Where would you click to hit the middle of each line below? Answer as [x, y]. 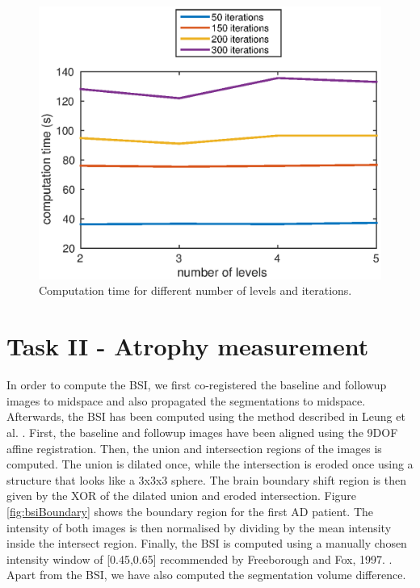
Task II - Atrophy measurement [188, 346]
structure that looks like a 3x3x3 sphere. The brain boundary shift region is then [206, 479]
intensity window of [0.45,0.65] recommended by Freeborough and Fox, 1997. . [199, 559]
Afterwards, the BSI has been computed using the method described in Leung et [206, 416]
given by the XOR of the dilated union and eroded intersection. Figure [182, 496]
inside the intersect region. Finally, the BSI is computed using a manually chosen [207, 543]
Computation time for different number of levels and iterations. [195, 290]
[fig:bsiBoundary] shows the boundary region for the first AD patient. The [190, 511]
